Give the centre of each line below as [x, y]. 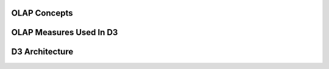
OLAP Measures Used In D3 [65, 32]
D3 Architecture [42, 52]
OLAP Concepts [42, 13]
